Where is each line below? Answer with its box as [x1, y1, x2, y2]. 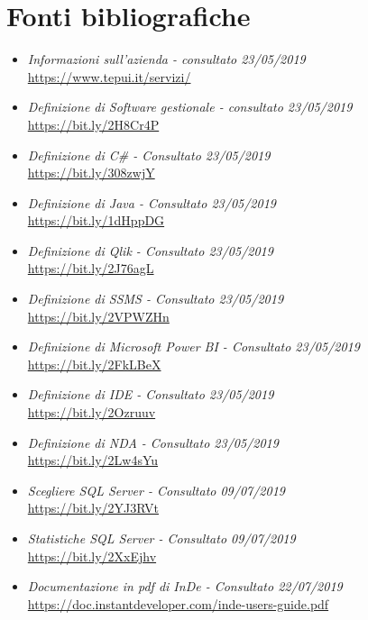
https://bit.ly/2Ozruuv [27, 403, 156, 422]
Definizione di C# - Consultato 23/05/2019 [27, 145, 271, 164]
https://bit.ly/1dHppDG [27, 211, 165, 230]
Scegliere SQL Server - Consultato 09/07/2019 [27, 480, 285, 499]
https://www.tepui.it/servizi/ [27, 67, 191, 86]
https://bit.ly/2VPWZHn [27, 306, 170, 325]
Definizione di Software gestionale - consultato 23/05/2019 [27, 97, 353, 116]
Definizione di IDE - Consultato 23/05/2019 [27, 385, 274, 404]
